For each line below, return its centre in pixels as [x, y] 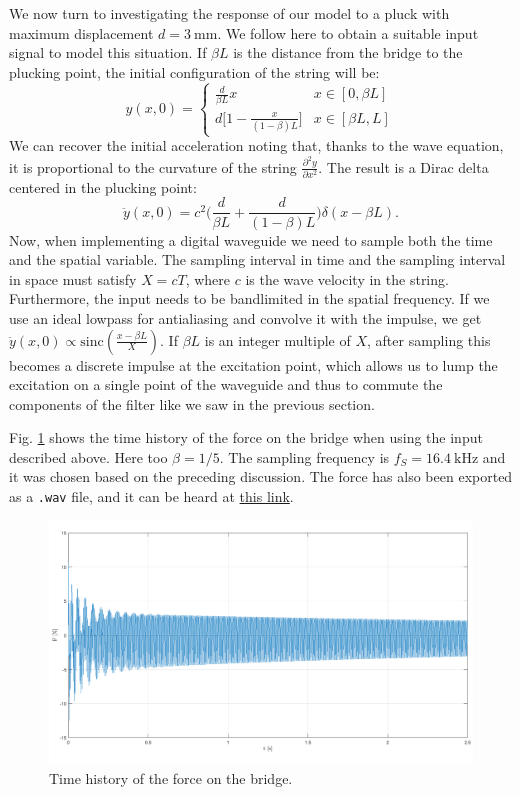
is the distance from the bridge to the [348, 52]
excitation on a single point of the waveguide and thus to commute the [226, 384]
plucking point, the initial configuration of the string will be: [194, 71]
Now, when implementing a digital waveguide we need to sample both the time [251, 239]
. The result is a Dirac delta [403, 166]
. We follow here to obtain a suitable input [348, 32]
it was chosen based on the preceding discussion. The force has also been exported [261, 476]
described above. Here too [88, 456]
